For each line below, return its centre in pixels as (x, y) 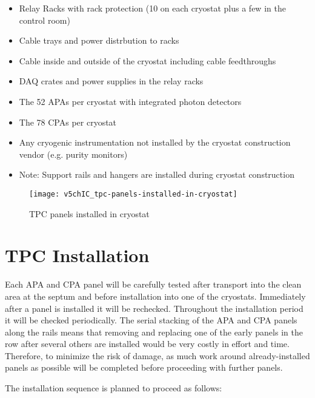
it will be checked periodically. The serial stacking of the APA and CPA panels (151, 320)
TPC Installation (77, 255)
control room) (45, 20)
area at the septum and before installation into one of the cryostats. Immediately (155, 296)
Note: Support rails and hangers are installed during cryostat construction (157, 174)
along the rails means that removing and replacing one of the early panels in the (154, 332)
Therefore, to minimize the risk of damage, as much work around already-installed (157, 355)
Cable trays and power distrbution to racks (99, 40)
